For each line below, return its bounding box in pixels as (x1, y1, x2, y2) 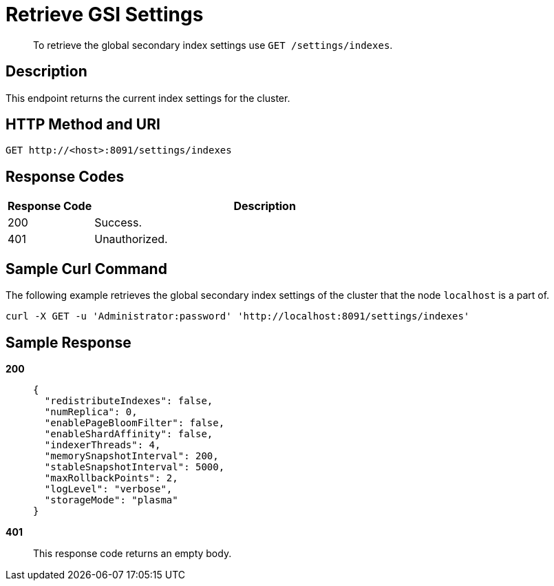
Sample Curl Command (6, 260, 167, 278)
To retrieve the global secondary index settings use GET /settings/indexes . (33, 39, 393, 51)
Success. (94, 216, 142, 230)
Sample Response (6, 333, 131, 351)
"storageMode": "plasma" (44, 494, 178, 505)
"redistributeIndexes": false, (44, 395, 213, 406)
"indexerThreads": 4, (44, 439, 161, 450)
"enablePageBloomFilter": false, (44, 417, 225, 428)
